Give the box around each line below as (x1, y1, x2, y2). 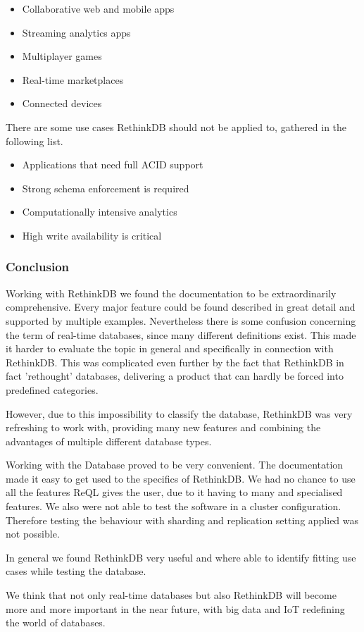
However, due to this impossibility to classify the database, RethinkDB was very (6, 406, 353, 421)
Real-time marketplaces (22, 72, 124, 87)
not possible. (6, 526, 60, 541)
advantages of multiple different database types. (6, 433, 212, 448)
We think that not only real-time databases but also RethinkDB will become (6, 588, 337, 602)
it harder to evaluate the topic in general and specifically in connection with (6, 341, 334, 356)
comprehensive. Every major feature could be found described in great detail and (6, 299, 356, 314)
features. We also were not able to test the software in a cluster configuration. (6, 499, 341, 514)
